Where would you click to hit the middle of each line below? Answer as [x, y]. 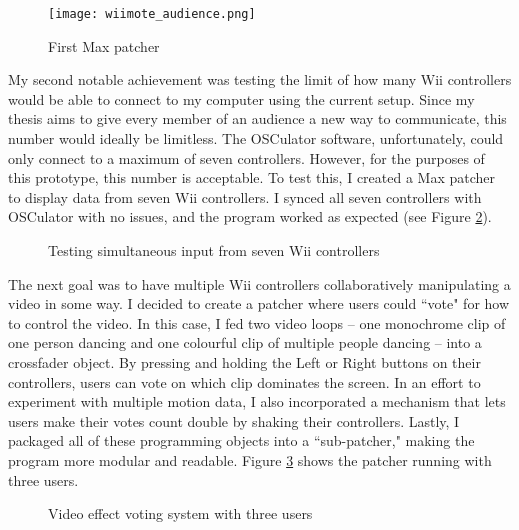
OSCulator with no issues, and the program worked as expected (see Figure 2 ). [250, 216]
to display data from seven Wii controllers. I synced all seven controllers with [245, 196]
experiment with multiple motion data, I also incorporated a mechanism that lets [257, 401]
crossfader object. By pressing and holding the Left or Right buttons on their [244, 361]
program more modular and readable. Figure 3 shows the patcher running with [250, 459]
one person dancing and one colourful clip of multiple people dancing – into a [245, 342]
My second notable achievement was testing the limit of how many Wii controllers [260, 79]
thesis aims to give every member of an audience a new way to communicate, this [257, 118]
